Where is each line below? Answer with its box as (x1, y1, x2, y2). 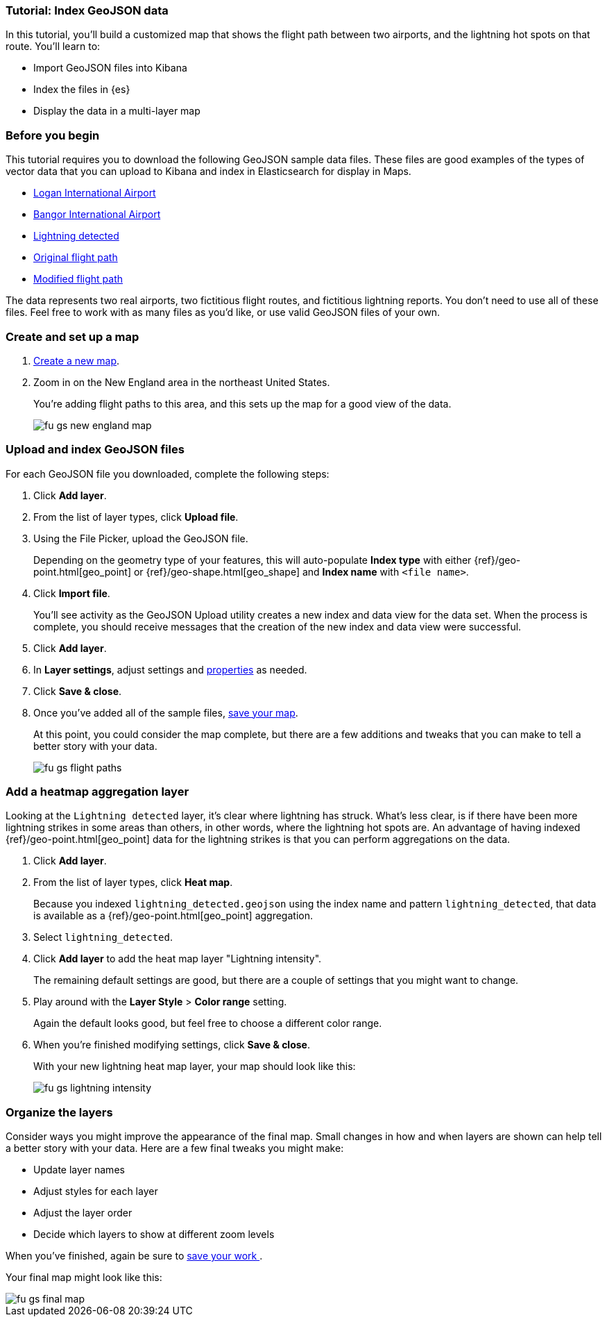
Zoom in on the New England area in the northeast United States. (33, 376, 330, 388)
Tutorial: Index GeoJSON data (6, 3, 169, 17)
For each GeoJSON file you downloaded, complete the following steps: (6, 467, 330, 480)
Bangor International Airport (33, 208, 161, 221)
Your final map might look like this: (6, 1271, 162, 1284)
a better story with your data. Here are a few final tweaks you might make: (6, 1142, 344, 1155)
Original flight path (33, 251, 118, 264)
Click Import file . (33, 587, 110, 599)
